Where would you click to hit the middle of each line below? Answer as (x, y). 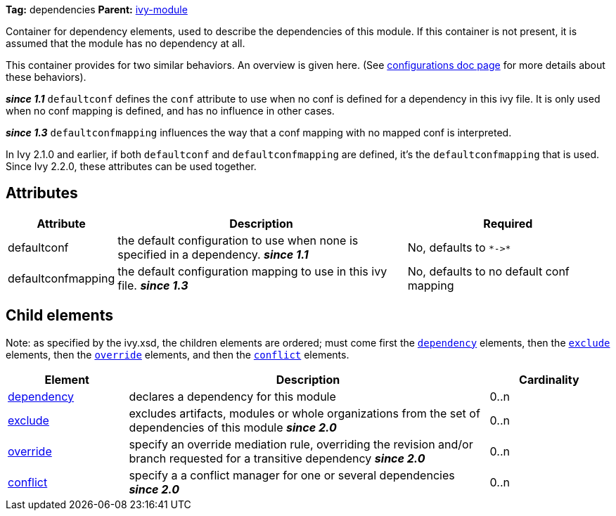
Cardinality (549, 379)
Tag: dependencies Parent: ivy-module (97, 9)
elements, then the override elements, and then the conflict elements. (178, 354)
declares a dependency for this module (232, 396)
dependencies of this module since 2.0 (233, 427)
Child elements (59, 316)
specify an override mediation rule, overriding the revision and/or (301, 444)
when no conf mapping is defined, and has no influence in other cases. (170, 111)
